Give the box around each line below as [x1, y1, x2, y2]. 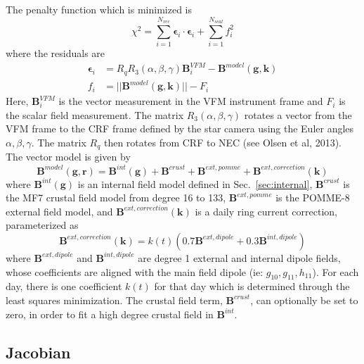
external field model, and [6, 203, 113, 218]
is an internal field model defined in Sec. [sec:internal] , [77, 176, 313, 191]
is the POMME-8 [275, 190, 350, 205]
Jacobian [6, 341, 71, 363]
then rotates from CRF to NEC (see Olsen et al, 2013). [103, 135, 342, 150]
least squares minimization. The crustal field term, [6, 292, 223, 307]
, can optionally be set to [250, 292, 358, 307]
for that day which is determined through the [154, 279, 350, 294]
